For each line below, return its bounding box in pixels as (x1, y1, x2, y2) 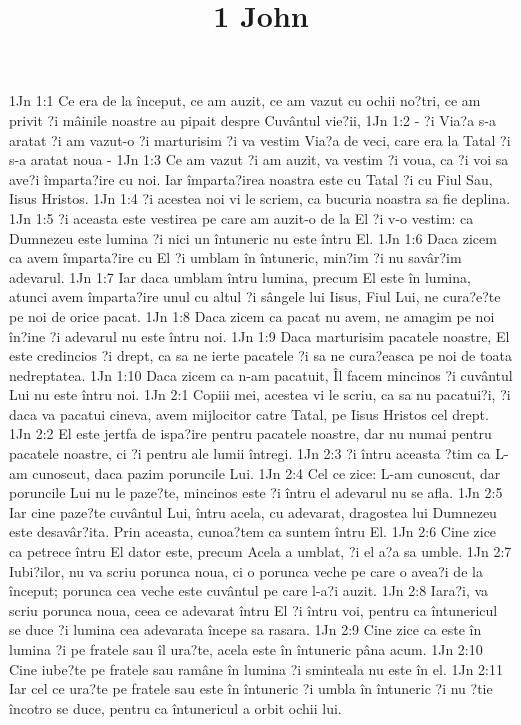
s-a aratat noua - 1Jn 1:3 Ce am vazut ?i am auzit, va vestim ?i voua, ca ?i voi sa (9, 149, 509, 170)
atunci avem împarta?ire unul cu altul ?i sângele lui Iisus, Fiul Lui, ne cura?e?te (9, 286, 501, 307)
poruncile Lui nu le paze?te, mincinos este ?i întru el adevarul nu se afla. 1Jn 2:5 (9, 482, 503, 503)
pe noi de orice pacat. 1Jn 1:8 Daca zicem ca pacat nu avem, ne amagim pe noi (9, 305, 495, 326)
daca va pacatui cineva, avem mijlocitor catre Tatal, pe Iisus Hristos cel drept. (9, 403, 489, 424)
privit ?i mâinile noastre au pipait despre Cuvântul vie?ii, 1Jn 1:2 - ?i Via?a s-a (9, 109, 497, 130)
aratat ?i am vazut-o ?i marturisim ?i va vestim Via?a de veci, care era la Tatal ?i (9, 129, 511, 150)
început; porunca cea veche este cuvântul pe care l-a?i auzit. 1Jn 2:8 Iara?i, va (9, 580, 489, 601)
